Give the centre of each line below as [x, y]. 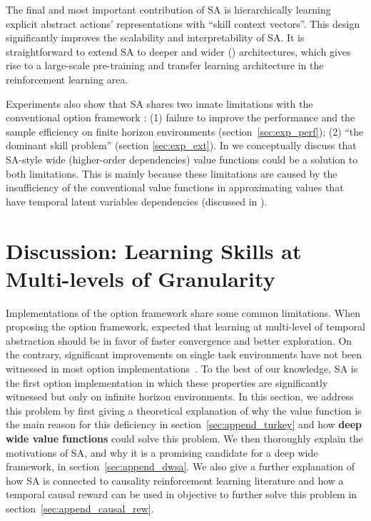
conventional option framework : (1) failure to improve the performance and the [181, 117]
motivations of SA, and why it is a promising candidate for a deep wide [162, 452]
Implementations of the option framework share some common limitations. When [183, 312]
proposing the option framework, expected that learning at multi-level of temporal [185, 327]
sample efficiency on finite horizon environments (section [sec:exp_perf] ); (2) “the [185, 131]
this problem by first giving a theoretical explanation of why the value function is [184, 410]
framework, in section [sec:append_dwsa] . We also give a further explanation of [180, 466]
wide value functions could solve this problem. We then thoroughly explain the [184, 438]
